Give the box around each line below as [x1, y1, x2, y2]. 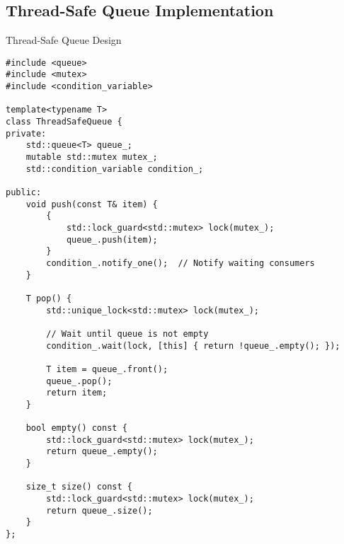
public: [6, 187, 42, 198]
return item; [46, 388, 108, 398]
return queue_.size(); [46, 505, 153, 516]
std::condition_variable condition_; [25, 163, 204, 174]
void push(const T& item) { [25, 199, 158, 209]
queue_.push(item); [66, 234, 158, 245]
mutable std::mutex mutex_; [25, 152, 158, 163]
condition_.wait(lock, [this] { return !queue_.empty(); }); [46, 340, 340, 351]
